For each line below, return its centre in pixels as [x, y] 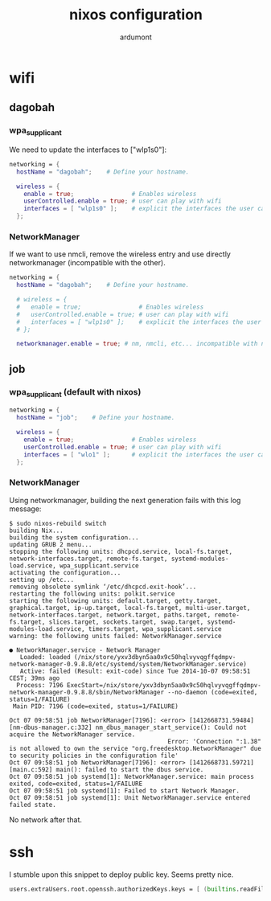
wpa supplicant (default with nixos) [75, 392]
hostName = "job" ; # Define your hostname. [96, 418]
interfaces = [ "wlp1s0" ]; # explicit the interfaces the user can [146, 209]
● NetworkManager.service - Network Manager [85, 650]
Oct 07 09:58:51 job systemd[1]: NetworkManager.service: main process [131, 776]
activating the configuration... [65, 572]
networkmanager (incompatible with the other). [87, 263]
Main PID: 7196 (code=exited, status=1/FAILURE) [96, 706]
